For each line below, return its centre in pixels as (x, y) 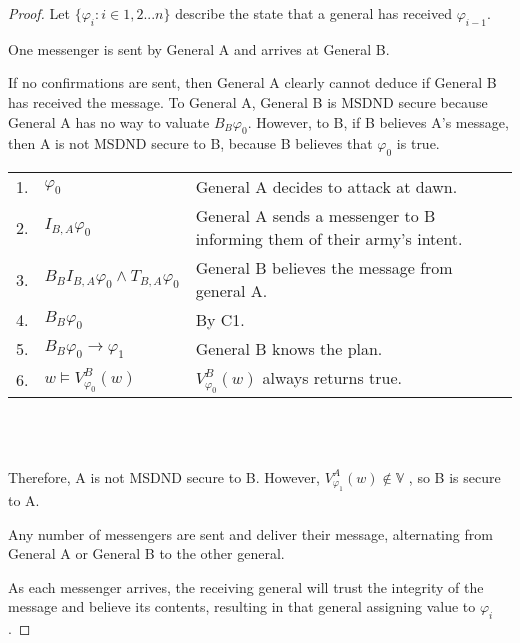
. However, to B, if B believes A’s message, (378, 121)
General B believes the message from (324, 268)
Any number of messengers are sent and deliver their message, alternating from (250, 533)
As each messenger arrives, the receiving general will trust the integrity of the (246, 586)
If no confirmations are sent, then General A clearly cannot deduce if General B (252, 82)
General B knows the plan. (289, 349)
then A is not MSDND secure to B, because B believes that (190, 143)
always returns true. (332, 378)
